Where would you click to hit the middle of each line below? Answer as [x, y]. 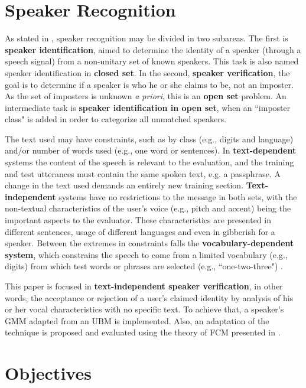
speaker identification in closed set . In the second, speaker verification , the [147, 72]
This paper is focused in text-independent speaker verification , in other [144, 286]
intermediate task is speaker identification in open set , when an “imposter [148, 107]
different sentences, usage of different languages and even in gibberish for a [140, 231]
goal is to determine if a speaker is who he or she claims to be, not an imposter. [149, 84]
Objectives [48, 373]
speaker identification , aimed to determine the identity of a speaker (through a [153, 49]
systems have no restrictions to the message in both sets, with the [178, 196]
